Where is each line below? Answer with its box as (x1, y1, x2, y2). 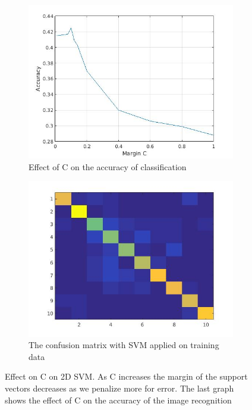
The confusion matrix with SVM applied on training (29, 339, 219, 351)
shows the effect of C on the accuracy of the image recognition (5, 393, 232, 406)
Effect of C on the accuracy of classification (29, 160, 187, 173)
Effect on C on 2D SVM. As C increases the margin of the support (5, 370, 248, 383)
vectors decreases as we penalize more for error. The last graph (5, 382, 234, 394)
